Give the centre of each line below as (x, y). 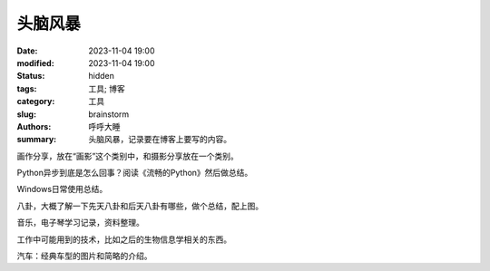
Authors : (34, 126)
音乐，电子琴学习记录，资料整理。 (80, 223)
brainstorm (109, 114)
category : (36, 102)
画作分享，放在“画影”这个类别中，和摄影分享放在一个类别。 (128, 156)
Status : (31, 76)
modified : (35, 63)
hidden (102, 76)
